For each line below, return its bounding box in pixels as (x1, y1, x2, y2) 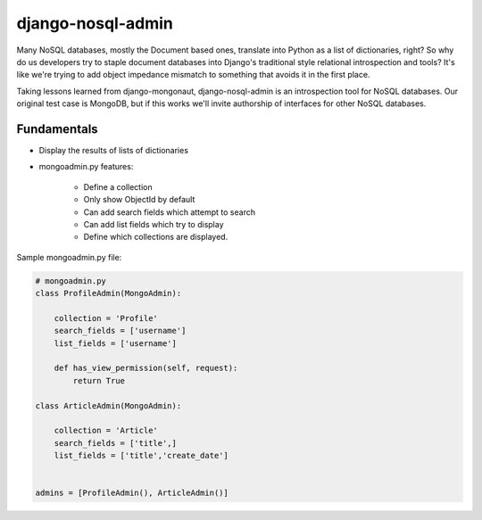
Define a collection (83, 181, 153, 192)
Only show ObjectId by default (83, 194, 195, 205)
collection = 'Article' (54, 425, 158, 436)
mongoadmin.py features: (38, 161, 134, 172)
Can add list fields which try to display (83, 219, 224, 229)
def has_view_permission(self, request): (54, 363, 238, 374)
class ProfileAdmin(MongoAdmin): (35, 288, 182, 299)
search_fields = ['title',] (54, 438, 178, 448)
